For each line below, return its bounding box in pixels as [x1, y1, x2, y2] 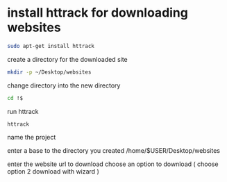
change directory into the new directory [7, 81, 121, 90]
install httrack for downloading [7, 5, 189, 21]
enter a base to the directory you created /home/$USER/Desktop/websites [7, 147, 221, 155]
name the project [7, 133, 56, 142]
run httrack [7, 107, 40, 115]
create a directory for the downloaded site [7, 55, 128, 63]
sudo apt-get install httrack [7, 42, 95, 49]
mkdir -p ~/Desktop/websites [7, 68, 92, 76]
